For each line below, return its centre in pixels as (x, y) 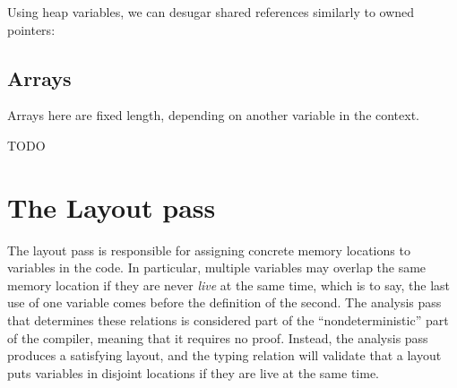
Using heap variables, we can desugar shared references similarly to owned (211, 12)
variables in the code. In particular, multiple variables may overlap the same (217, 267)
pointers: (31, 29)
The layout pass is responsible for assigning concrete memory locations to (209, 250)
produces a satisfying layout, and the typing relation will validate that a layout (224, 355)
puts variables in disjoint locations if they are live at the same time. (194, 372)
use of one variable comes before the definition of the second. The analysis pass (224, 302)
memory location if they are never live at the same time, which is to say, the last (229, 285)
